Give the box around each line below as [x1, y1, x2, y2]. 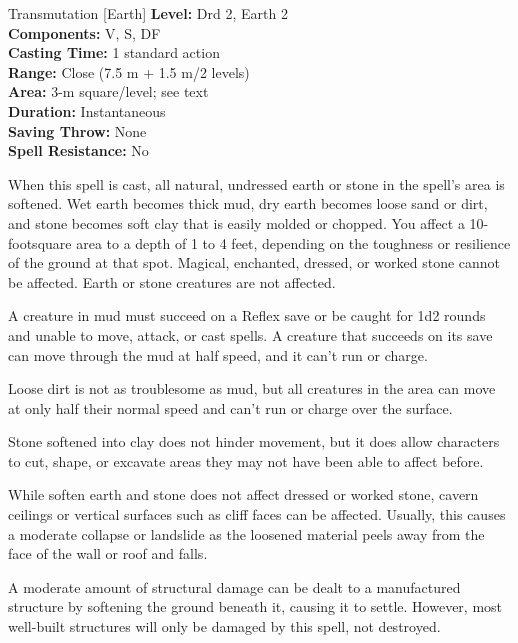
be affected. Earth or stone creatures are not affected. [8, 271, 336, 292]
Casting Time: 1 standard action [8, 42, 220, 63]
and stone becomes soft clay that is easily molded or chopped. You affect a [8, 212, 465, 233]
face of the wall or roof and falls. [8, 543, 208, 564]
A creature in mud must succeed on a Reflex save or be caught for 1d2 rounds [8, 305, 486, 326]
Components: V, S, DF [8, 22, 161, 43]
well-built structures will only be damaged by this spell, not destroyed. [8, 616, 441, 637]
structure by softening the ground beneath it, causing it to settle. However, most [8, 596, 503, 617]
